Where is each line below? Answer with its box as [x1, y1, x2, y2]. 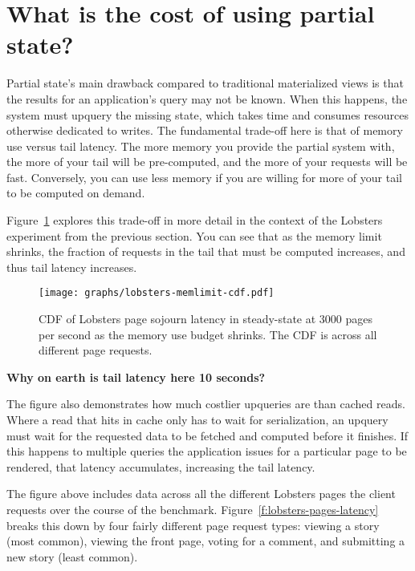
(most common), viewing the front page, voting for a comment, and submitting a [6, 533, 405, 549]
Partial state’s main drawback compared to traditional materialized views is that [6, 75, 404, 91]
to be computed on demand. [6, 184, 145, 201]
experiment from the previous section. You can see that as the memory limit [6, 227, 382, 244]
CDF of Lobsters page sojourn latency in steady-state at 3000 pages [39, 310, 373, 327]
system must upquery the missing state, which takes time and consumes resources [6, 106, 409, 123]
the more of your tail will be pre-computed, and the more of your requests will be [6, 153, 408, 170]
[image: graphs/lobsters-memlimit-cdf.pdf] [39, 287, 275, 299]
